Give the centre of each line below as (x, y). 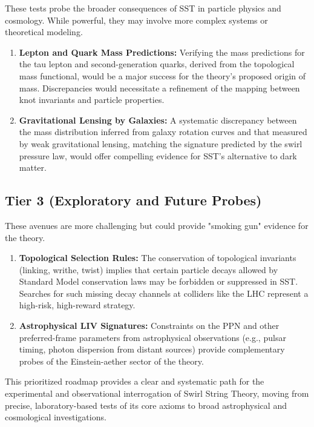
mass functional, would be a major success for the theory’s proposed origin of (162, 75)
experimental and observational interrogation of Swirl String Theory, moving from (157, 393)
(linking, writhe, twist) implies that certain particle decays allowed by (149, 269)
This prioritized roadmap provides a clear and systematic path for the (135, 381)
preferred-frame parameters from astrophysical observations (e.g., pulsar (152, 337)
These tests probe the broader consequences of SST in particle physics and (143, 8)
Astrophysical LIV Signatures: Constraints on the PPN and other (149, 326)
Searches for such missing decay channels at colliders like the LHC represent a (164, 293)
